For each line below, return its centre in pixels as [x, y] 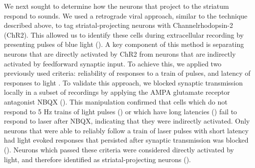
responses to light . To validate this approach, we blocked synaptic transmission [123, 82]
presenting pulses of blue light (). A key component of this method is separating [124, 44]
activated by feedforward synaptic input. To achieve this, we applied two [113, 63]
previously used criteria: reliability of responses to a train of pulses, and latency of [127, 73]
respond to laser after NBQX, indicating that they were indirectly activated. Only [127, 121]
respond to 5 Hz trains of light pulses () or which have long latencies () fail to [121, 111]
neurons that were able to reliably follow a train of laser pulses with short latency [126, 130]
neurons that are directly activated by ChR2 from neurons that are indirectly [120, 53]
